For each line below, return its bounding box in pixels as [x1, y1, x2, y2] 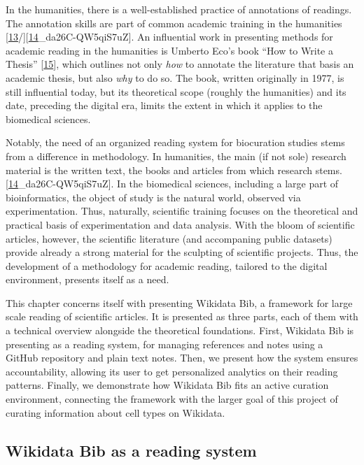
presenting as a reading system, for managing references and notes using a [6, 336, 323, 351]
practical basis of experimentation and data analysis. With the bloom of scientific [6, 217, 355, 231]
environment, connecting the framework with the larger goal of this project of [6, 392, 338, 406]
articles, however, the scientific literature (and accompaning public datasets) [6, 231, 332, 245]
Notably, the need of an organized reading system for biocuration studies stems [6, 135, 345, 150]
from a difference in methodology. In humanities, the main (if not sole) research [6, 148, 346, 163]
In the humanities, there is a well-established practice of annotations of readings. [6, 2, 352, 16]
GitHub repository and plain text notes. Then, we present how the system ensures [6, 350, 358, 365]
